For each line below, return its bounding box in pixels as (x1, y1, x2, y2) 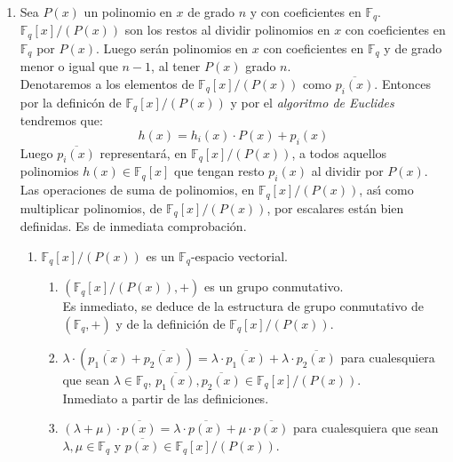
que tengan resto (173, 162, 265, 180)
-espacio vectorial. (190, 246, 288, 265)
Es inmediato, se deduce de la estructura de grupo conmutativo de (62, 297, 424, 315)
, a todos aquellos (291, 143, 387, 162)
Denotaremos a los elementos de (20, 74, 195, 92)
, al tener (151, 57, 201, 76)
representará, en (99, 143, 187, 162)
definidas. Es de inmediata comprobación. (20, 217, 247, 235)
